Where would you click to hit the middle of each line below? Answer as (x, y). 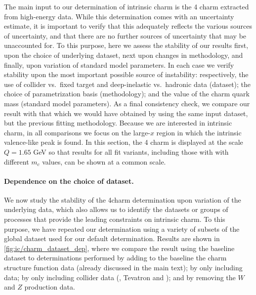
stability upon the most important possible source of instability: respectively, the (126, 74)
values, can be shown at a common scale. (104, 161)
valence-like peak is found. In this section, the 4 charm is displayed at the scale (124, 142)
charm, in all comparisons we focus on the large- (77, 132)
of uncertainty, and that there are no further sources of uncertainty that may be (125, 35)
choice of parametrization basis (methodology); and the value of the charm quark (127, 94)
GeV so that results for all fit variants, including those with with (131, 151)
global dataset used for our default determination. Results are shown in (112, 238)
